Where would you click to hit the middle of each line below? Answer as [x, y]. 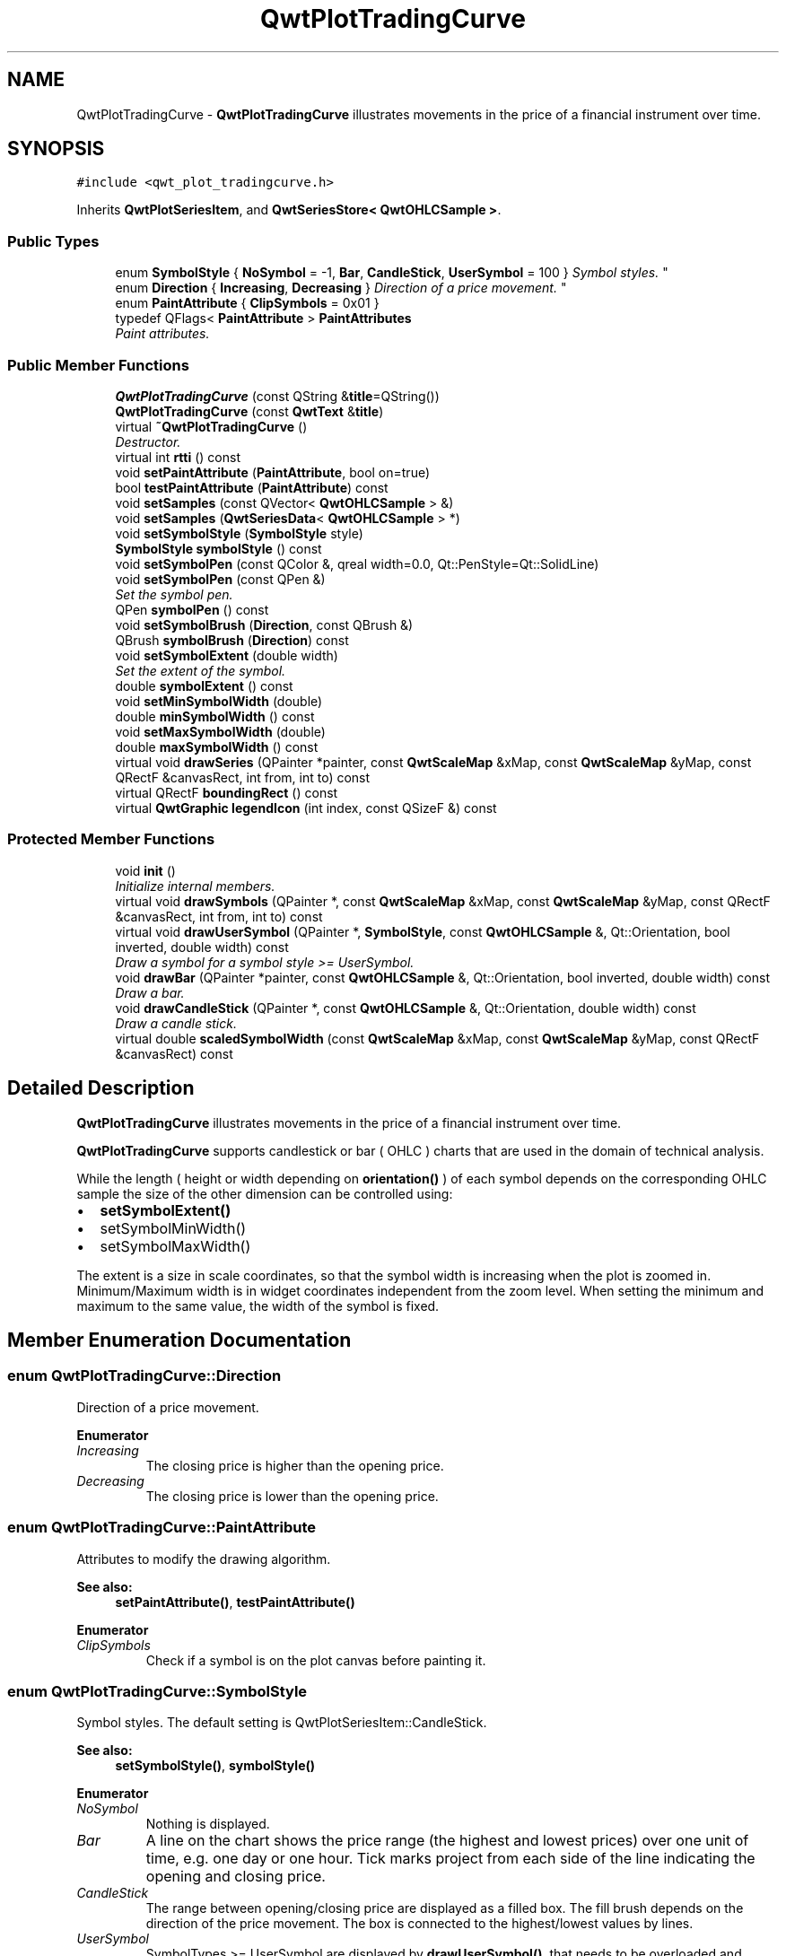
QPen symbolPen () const [192, 609]
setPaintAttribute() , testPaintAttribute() [235, 1602]
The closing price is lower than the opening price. [292, 1496]
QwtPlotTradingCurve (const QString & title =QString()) [277, 396]
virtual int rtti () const [178, 457]
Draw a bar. [150, 992]
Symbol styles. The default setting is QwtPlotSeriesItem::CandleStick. [282, 1723]
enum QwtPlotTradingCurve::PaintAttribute [162, 1528]
